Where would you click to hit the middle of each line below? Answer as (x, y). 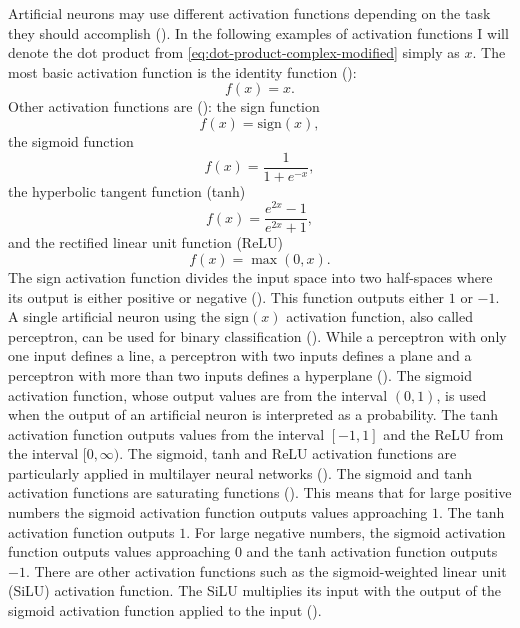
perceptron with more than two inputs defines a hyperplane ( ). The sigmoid (240, 374)
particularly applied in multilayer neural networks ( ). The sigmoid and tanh (240, 472)
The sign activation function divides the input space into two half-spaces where (250, 276)
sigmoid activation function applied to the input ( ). (165, 610)
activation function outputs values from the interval (166, 433)
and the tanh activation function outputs (372, 551)
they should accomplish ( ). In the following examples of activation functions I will (258, 32)
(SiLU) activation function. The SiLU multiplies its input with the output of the (254, 590)
